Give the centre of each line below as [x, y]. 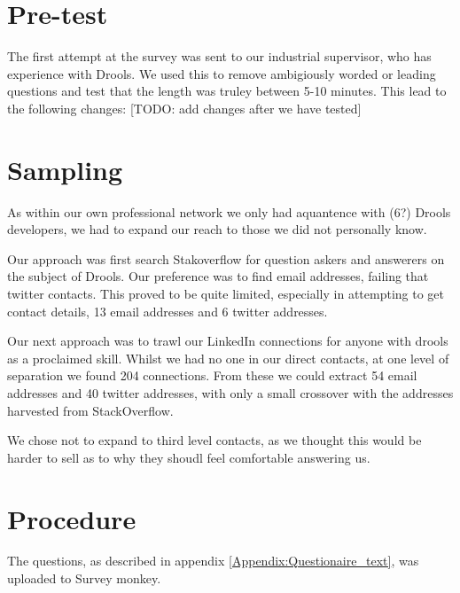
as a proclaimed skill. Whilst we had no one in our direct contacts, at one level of [228, 358]
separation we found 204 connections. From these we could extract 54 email [212, 375]
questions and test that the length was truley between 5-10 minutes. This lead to [227, 91]
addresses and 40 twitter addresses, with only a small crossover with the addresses [230, 392]
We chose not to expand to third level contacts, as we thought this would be [214, 440]
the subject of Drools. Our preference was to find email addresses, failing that [218, 276]
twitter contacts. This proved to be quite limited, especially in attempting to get [226, 293]
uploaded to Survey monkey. [84, 578]
